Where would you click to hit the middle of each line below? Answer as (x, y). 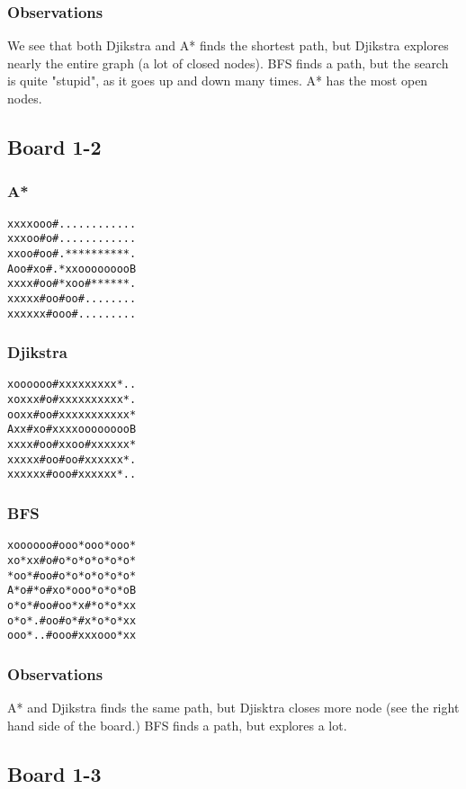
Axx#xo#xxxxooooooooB (72, 430)
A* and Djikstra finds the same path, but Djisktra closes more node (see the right (233, 708)
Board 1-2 (54, 146)
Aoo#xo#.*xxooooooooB (72, 269)
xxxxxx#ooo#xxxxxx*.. (72, 475)
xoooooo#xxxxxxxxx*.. (72, 385)
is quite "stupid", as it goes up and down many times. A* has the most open (218, 81)
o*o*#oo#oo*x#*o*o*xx (72, 605)
